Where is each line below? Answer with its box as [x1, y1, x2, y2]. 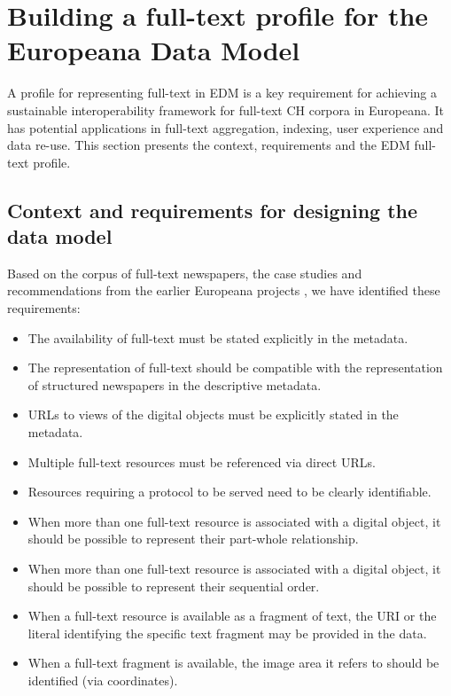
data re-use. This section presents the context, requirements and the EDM [7, 136, 410, 154]
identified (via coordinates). [27, 670, 178, 689]
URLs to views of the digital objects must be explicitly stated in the [27, 405, 399, 424]
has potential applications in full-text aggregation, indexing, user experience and [7, 118, 444, 137]
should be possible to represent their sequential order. [27, 576, 320, 595]
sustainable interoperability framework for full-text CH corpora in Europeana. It [7, 100, 445, 119]
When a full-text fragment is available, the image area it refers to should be [27, 653, 439, 672]
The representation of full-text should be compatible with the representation [27, 358, 443, 377]
